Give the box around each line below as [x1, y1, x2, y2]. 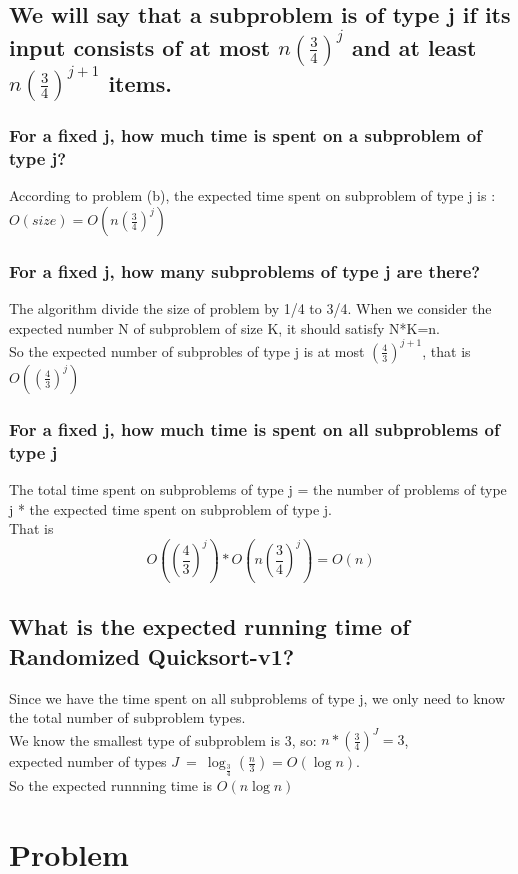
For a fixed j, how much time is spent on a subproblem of [9, 123, 482, 148]
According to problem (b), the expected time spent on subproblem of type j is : [9, 185, 496, 206]
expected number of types [9, 751, 167, 772]
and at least [352, 31, 477, 62]
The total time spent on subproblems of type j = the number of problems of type [9, 479, 507, 500]
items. [108, 67, 172, 98]
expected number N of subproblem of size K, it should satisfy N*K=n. [9, 317, 440, 338]
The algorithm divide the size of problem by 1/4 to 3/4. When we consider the [9, 298, 492, 319]
